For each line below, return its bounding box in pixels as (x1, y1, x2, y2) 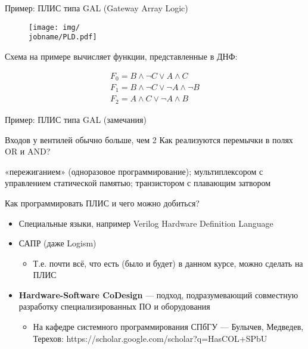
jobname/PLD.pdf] (29, 33, 97, 42)
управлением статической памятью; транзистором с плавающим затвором (5, 177, 271, 189)
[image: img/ (29, 23, 80, 32)
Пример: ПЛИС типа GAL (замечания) (5, 113, 147, 125)
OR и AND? (5, 145, 51, 157)
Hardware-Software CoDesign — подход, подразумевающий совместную (18, 288, 298, 301)
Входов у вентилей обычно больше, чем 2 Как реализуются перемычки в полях (5, 133, 293, 146)
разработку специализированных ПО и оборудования (18, 300, 210, 313)
